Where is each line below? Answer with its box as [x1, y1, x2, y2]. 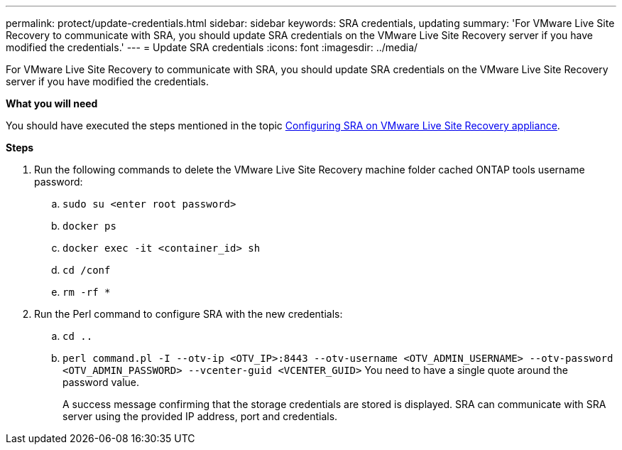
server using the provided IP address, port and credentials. [62, 410, 338, 422]
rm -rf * [62, 286, 111, 298]
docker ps [62, 220, 116, 232]
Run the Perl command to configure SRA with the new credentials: [34, 308, 343, 320]
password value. [62, 376, 140, 388]
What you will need [6, 97, 98, 109]
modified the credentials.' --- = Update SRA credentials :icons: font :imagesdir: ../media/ [6, 41, 418, 53]
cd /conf [62, 264, 111, 276]
